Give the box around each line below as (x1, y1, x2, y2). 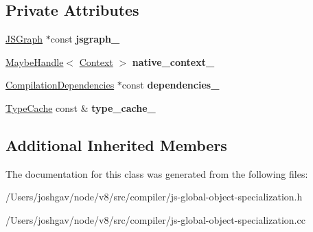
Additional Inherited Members (5, 134, 227, 155)
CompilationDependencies (5, 78, 115, 92)
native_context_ (132, 54, 215, 69)
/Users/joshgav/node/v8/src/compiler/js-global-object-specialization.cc (5, 212, 305, 227)
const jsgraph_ (50, 32, 120, 46)
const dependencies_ (121, 78, 220, 92)
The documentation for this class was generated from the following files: (5, 166, 308, 181)
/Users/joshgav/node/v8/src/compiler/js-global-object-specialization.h (5, 189, 303, 204)
